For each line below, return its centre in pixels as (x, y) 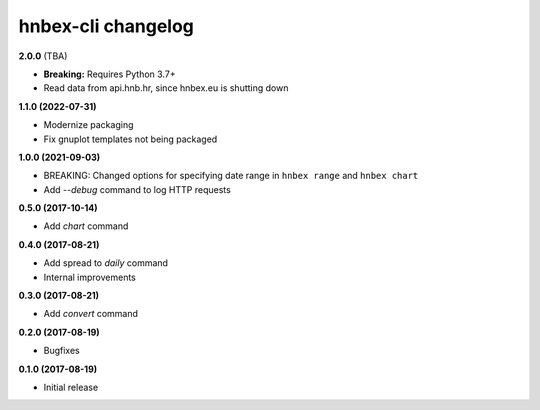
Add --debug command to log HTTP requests (137, 189)
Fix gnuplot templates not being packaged (130, 139)
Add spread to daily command (106, 263)
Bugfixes (61, 351)
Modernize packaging (88, 125)
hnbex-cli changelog (106, 26)
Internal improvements (90, 277)
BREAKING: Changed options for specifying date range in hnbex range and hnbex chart (231, 176)
